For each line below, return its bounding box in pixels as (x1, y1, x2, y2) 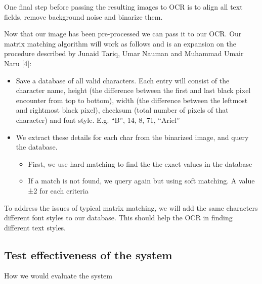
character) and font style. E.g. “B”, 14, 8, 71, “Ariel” (16, 114, 180, 125)
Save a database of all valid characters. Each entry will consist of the (16, 75, 230, 85)
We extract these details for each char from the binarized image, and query (16, 131, 249, 142)
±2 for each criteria (28, 185, 89, 196)
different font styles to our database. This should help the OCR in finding (4, 212, 233, 223)
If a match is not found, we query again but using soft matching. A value (28, 175, 255, 186)
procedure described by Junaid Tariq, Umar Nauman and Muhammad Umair (4, 48, 244, 59)
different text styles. (4, 222, 66, 232)
